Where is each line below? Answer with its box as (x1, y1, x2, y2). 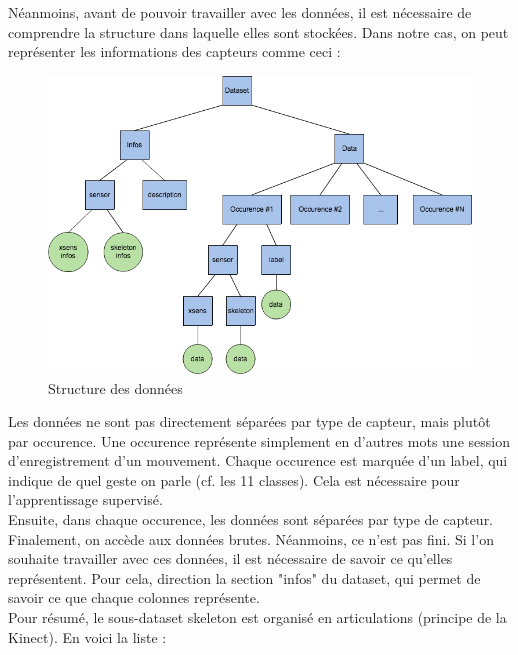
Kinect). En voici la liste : (8, 626, 167, 647)
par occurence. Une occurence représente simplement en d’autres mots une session (8, 430, 510, 451)
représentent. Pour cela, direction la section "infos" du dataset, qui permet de (8, 567, 481, 588)
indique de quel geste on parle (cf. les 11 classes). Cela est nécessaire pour (8, 469, 460, 490)
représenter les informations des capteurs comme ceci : (8, 41, 341, 62)
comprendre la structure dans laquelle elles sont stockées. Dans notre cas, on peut (8, 21, 509, 42)
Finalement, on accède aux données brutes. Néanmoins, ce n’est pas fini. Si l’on (8, 528, 494, 549)
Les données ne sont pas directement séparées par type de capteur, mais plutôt (8, 411, 491, 432)
